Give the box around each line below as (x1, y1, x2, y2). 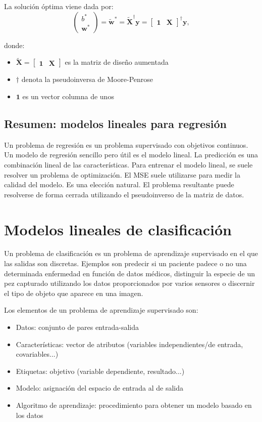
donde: (4, 39, 25, 50)
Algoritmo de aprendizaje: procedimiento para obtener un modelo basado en (16, 400, 252, 410)
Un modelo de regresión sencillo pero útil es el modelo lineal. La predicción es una (4, 149, 258, 160)
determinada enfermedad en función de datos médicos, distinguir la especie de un (4, 268, 255, 278)
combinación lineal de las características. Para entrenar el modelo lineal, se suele (4, 159, 253, 170)
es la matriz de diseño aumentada (65, 57, 169, 67)
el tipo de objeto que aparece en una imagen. (4, 287, 143, 298)
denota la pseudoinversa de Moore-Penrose (21, 74, 153, 85)
